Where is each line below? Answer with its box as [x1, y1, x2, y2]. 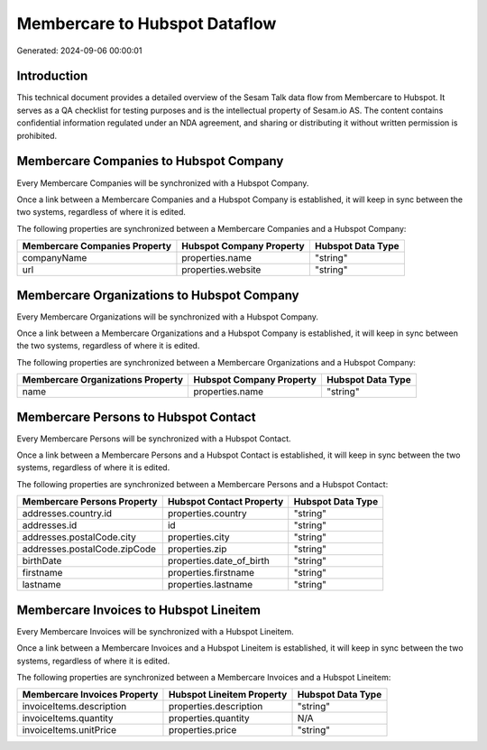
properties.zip [167, 542, 227, 555]
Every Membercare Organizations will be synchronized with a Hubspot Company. [16, 311, 319, 322]
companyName [22, 252, 87, 264]
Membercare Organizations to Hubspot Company [16, 287, 299, 302]
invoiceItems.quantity [22, 712, 114, 725]
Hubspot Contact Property [167, 495, 284, 508]
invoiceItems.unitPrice [22, 724, 117, 736]
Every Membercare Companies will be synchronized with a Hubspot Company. [16, 177, 309, 189]
